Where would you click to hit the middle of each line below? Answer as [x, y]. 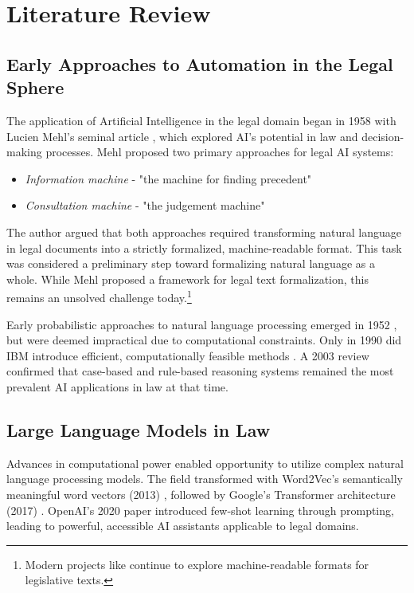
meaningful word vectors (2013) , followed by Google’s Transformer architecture [201, 494]
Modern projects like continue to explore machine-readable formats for [197, 564]
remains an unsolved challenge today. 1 [99, 296]
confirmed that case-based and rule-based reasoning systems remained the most [200, 371]
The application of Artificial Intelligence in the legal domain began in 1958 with [201, 120]
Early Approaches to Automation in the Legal [200, 63]
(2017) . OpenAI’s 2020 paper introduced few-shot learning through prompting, [200, 510]
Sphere [35, 87]
